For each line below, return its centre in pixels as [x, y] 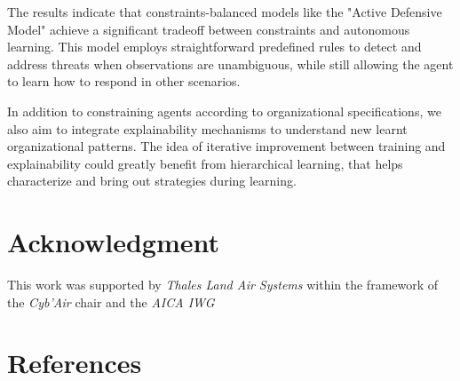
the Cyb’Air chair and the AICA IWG [111, 302]
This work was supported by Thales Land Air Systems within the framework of [223, 285]
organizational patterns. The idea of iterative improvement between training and [226, 146]
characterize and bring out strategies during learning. [152, 181]
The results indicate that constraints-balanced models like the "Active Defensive [225, 12]
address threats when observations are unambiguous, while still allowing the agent [230, 63]
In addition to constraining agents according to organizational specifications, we [224, 111]
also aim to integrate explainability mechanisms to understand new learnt [207, 128]
